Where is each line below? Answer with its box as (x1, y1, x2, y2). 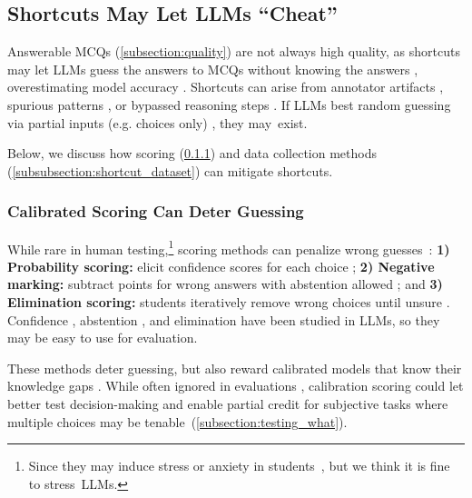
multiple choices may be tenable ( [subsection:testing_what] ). (7, 412, 348, 431)
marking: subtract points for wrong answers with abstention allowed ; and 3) (7, 274, 443, 294)
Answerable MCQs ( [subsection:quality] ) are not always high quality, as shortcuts (7, 42, 460, 61)
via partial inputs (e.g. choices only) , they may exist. (7, 113, 308, 132)
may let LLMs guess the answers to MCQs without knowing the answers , (7, 59, 418, 78)
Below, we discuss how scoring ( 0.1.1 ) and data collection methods (7, 144, 377, 163)
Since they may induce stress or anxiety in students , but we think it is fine (28, 456, 450, 475)
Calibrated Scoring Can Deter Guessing (7, 200, 304, 223)
